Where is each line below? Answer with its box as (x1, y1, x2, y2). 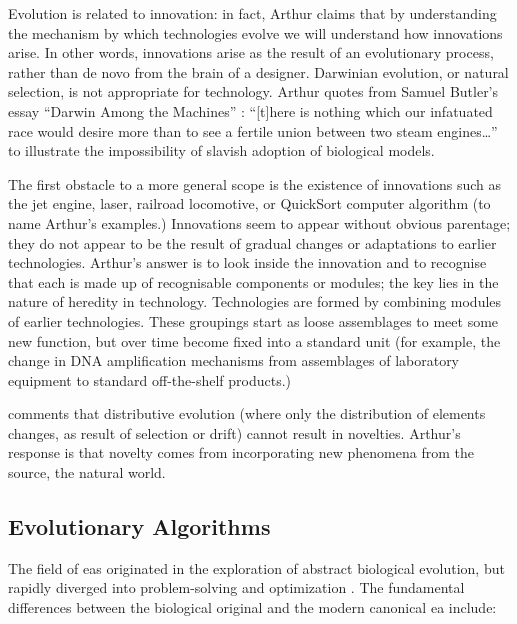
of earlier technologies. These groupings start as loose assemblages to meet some (8, 310, 499, 331)
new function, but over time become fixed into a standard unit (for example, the (8, 330, 501, 351)
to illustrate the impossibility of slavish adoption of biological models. (8, 140, 435, 161)
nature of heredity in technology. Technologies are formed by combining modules (8, 291, 502, 312)
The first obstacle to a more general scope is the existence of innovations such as (8, 173, 501, 194)
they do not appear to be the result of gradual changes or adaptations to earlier (8, 232, 497, 253)
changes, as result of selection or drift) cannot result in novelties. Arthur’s (8, 422, 461, 443)
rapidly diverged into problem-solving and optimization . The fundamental (8, 577, 465, 598)
